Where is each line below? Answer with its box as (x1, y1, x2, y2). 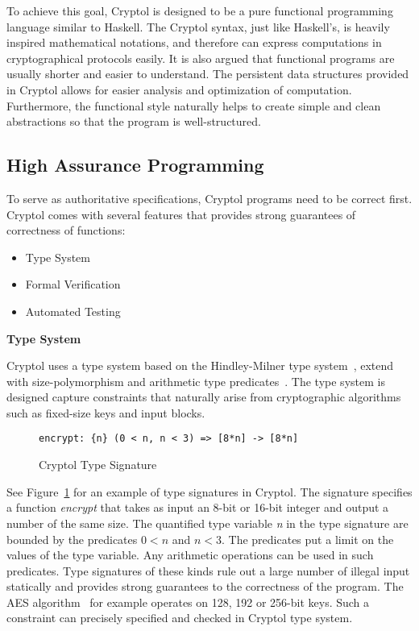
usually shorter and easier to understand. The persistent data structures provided (6, 65, 409, 82)
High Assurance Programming (6, 152, 264, 177)
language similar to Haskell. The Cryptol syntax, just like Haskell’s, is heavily (6, 18, 390, 35)
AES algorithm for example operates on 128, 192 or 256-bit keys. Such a (6, 593, 370, 610)
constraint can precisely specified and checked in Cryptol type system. (6, 609, 353, 626)
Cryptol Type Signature (39, 456, 157, 473)
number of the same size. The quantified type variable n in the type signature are (6, 514, 409, 531)
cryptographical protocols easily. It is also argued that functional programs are (6, 49, 395, 66)
